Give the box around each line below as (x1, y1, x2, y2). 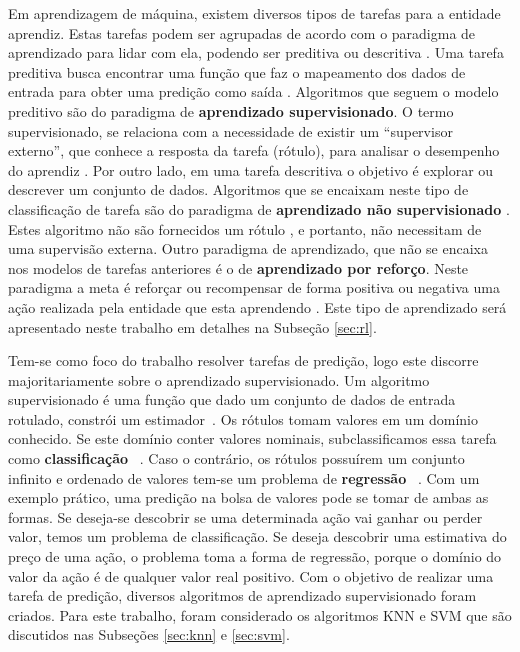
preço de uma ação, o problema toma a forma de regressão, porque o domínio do (8, 546, 502, 567)
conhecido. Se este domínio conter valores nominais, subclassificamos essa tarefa (8, 428, 497, 449)
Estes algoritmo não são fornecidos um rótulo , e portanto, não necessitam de (8, 218, 482, 239)
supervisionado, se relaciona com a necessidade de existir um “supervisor (8, 120, 453, 141)
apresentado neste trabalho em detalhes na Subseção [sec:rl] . (8, 316, 377, 337)
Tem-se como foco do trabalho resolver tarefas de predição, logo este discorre (8, 350, 479, 371)
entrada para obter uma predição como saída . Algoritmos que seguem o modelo (8, 81, 499, 102)
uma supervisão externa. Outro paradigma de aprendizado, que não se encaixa (8, 238, 488, 259)
